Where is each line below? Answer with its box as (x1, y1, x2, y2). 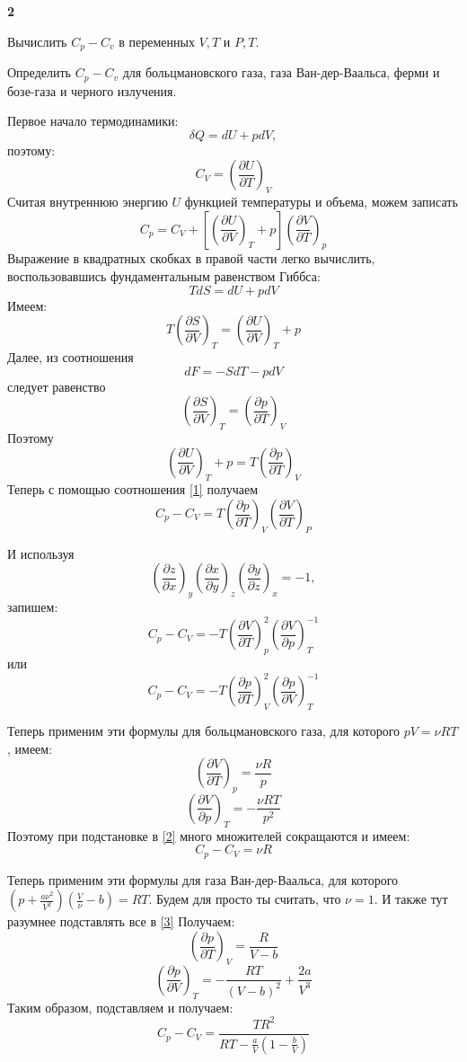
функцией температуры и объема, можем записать (184, 192, 458, 211)
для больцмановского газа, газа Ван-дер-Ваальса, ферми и (122, 63, 440, 82)
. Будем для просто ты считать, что (148, 889, 341, 908)
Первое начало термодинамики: (7, 111, 179, 130)
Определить (7, 63, 71, 82)
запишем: (7, 597, 58, 616)
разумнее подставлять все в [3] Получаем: (7, 912, 235, 931)
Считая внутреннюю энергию (7, 192, 168, 211)
